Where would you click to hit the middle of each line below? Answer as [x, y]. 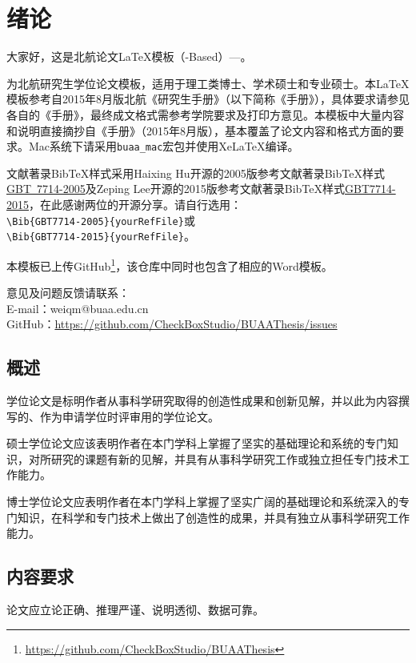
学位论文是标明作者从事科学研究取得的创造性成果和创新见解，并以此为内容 [202, 401]
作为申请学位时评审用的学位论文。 [129, 416]
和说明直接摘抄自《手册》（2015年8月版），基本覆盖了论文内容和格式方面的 [200, 130]
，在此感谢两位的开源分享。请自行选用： [135, 204]
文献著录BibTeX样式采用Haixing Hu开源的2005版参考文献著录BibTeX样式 [196, 173]
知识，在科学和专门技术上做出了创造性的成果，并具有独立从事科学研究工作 [213, 517]
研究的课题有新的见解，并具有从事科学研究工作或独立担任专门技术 [224, 458]
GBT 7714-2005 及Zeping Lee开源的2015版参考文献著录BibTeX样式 [176, 189]
